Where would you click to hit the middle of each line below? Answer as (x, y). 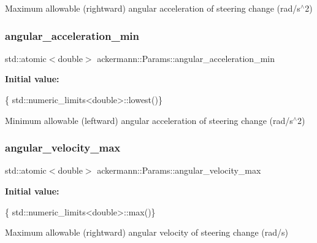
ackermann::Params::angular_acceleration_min (186, 58)
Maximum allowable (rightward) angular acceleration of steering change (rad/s (153, 8)
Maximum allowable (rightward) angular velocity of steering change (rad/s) (147, 232)
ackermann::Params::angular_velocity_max (179, 170)
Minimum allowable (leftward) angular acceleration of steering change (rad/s (149, 120)
